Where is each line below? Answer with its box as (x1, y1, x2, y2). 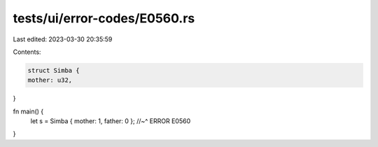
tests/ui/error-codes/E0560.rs (13, 10, 195, 26)
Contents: (13, 48, 41, 56)
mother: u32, (27, 76, 73, 84)
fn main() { (13, 107, 44, 115)
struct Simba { (27, 66, 80, 74)
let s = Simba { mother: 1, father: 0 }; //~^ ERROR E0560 (30, 117, 191, 125)
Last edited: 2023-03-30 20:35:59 (13, 35, 113, 43)
